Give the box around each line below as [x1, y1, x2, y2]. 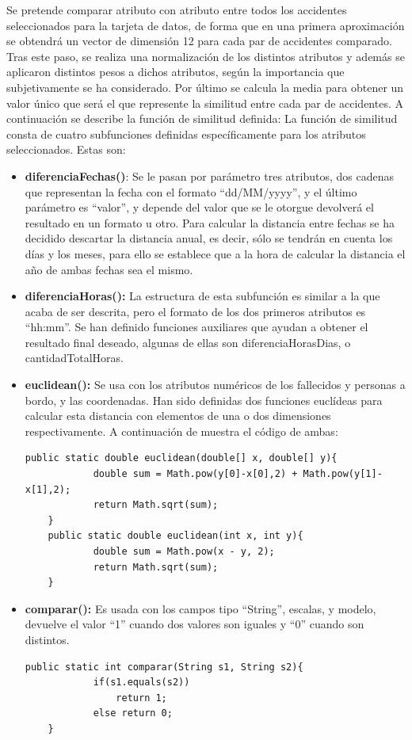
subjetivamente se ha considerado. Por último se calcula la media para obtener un [6, 78, 404, 95]
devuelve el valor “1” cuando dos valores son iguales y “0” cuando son [25, 616, 364, 632]
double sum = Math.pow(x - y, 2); [93, 546, 275, 557]
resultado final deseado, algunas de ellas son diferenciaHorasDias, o [25, 334, 351, 350]
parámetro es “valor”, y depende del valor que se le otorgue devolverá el [25, 199, 374, 216]
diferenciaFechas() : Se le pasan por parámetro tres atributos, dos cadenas [25, 167, 394, 184]
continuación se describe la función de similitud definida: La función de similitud [6, 110, 398, 127]
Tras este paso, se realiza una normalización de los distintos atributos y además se [6, 48, 405, 64]
